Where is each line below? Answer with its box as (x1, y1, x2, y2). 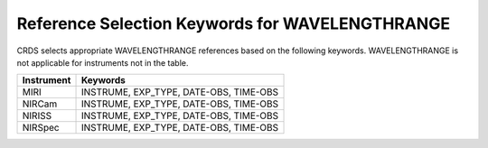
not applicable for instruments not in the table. (16, 57, 189, 68)
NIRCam (22, 97, 58, 110)
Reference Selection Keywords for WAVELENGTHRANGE (16, 14, 451, 33)
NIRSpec (22, 122, 60, 134)
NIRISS (22, 109, 52, 122)
